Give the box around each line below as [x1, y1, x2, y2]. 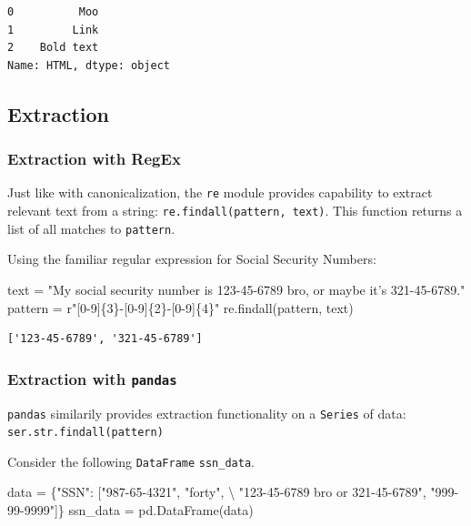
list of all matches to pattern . [7, 218, 175, 238]
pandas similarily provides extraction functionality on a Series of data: [7, 403, 406, 422]
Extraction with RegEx [7, 147, 181, 170]
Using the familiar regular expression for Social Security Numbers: [7, 249, 376, 268]
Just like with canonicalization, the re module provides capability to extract [7, 183, 433, 202]
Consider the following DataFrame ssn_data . [7, 451, 255, 470]
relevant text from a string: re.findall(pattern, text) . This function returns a [7, 201, 463, 220]
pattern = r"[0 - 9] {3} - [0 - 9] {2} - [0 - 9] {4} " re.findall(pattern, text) [7, 298, 354, 317]
